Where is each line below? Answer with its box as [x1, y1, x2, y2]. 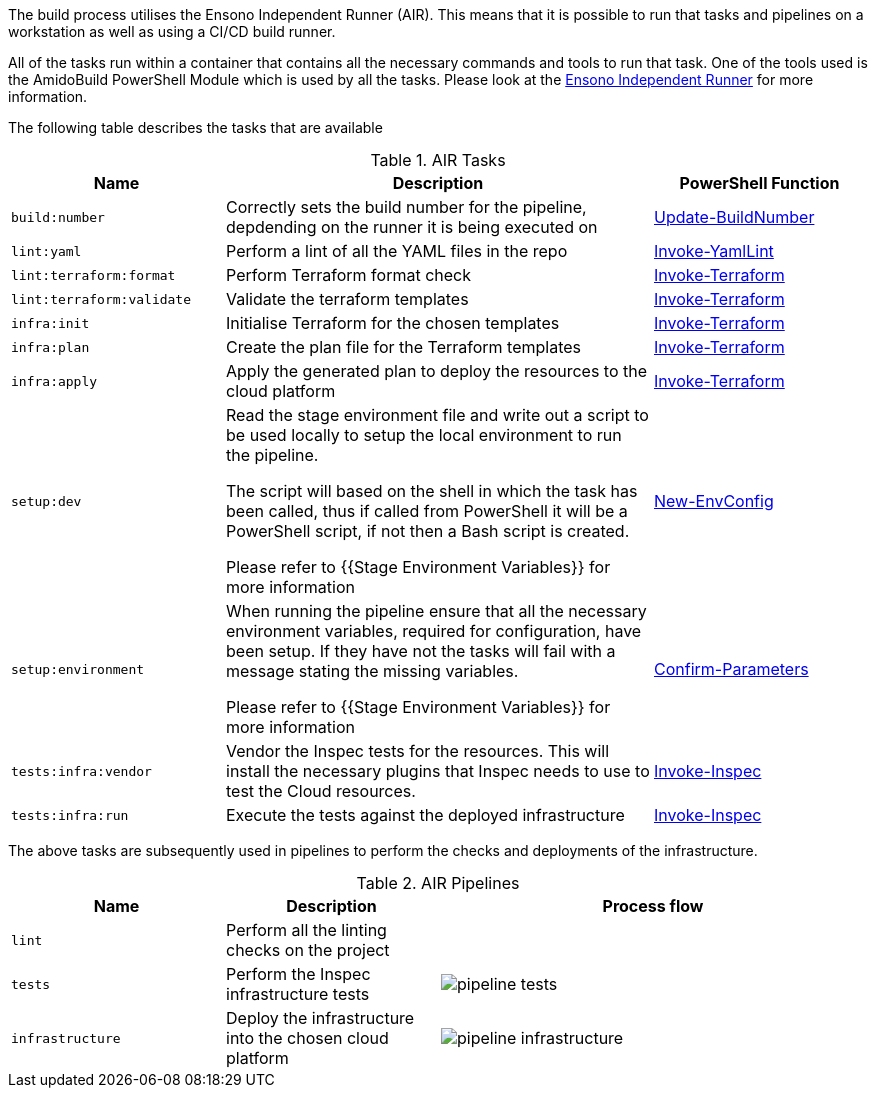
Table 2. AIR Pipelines [356, 873, 520, 893]
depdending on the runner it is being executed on [226, 217, 598, 237]
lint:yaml [11, 243, 82, 259]
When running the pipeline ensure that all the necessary [226, 601, 647, 621]
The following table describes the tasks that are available [8, 119, 383, 136]
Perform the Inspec [226, 964, 371, 984]
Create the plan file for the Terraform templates [226, 337, 581, 357]
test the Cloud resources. [226, 781, 416, 801]
